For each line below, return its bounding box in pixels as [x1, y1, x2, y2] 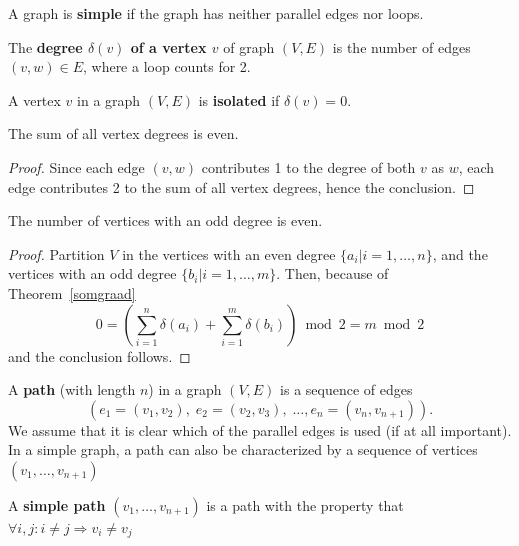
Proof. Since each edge [8, 156, 145, 177]
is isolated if [198, 89, 280, 110]
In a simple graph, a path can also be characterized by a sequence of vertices [8, 439, 478, 460]
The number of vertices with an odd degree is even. [8, 210, 323, 231]
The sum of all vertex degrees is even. [8, 123, 239, 144]
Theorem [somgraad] [8, 282, 136, 303]
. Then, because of [276, 263, 389, 284]
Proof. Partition [8, 243, 105, 264]
